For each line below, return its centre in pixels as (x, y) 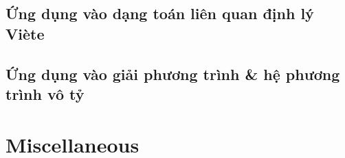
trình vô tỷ (45, 93)
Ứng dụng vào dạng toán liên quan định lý (160, 13)
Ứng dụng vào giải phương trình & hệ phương (173, 74)
